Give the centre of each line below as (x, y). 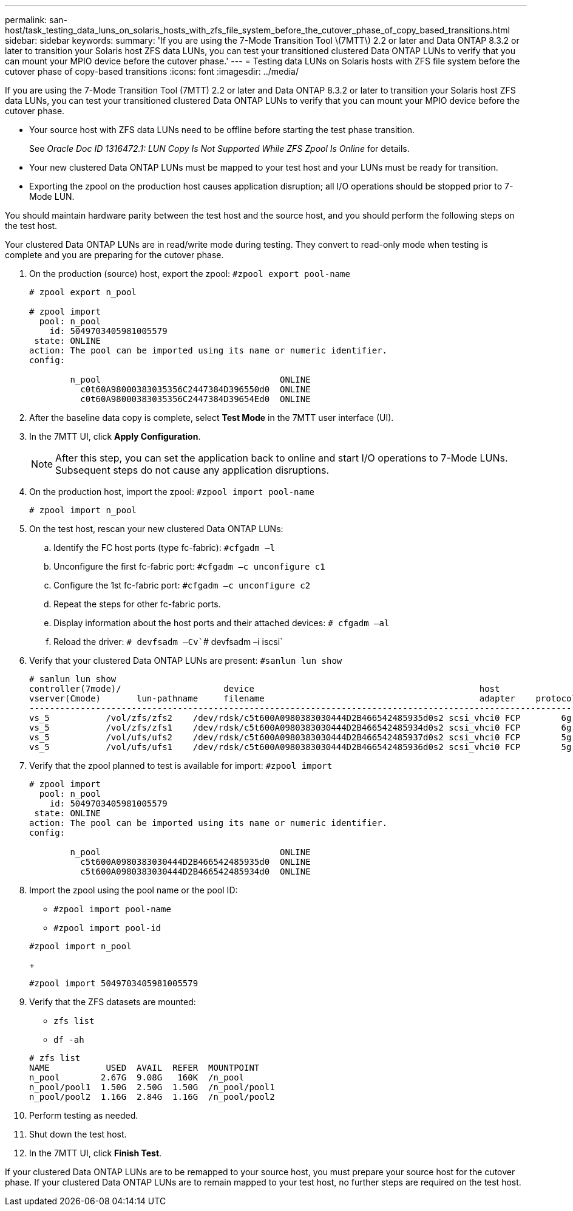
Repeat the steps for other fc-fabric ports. (137, 604)
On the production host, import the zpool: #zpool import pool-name (172, 492)
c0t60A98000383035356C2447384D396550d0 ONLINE (195, 389)
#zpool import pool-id (107, 928)
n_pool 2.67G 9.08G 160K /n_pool (137, 1077)
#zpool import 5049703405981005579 (114, 983)
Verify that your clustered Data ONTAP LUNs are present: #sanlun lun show (186, 660)
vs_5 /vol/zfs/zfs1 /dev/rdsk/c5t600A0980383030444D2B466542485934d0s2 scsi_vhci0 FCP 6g (300, 728)
